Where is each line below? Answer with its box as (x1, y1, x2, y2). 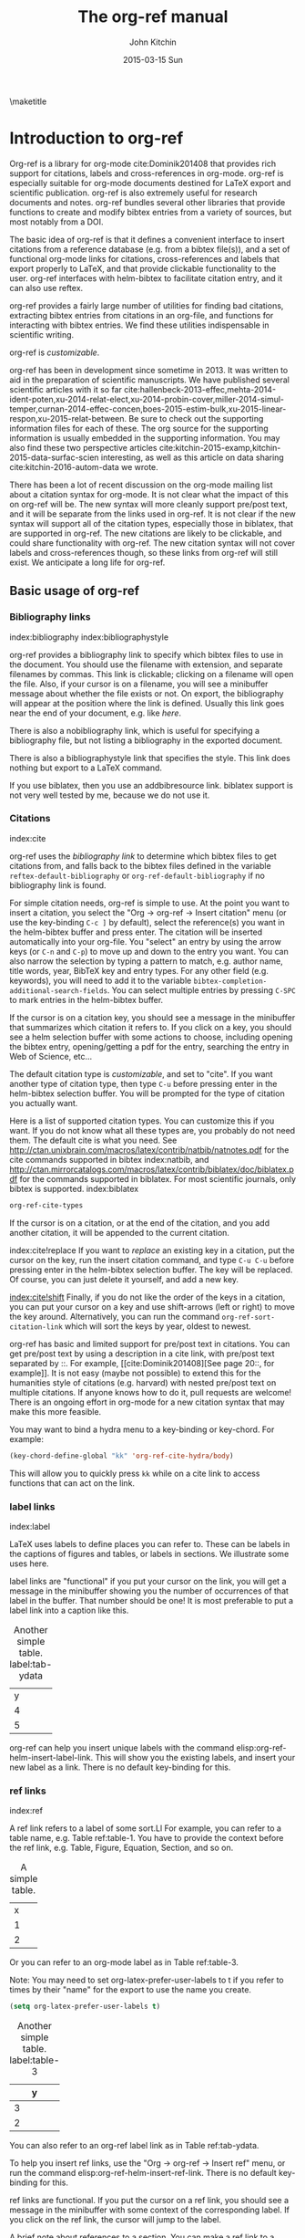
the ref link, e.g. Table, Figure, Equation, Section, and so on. (9, 1842, 234, 1854)
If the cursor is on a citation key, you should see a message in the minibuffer (9, 1011, 296, 1023)
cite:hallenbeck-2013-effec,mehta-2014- (124, 383, 276, 394)
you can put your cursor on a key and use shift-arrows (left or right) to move (9, 1301, 296, 1312)
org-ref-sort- (221, 1312, 276, 1322)
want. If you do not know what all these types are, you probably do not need (9, 1124, 296, 1135)
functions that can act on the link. (9, 1477, 135, 1489)
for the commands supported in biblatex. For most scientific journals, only (19, 1173, 297, 1184)
